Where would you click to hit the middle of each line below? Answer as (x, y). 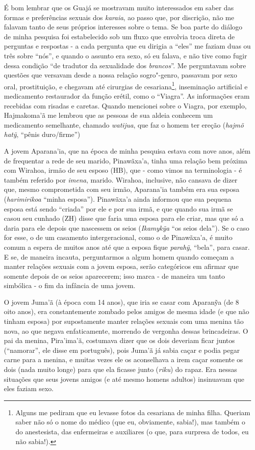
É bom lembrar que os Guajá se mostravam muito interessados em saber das (119, 7)
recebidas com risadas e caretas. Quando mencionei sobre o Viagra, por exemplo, (125, 105)
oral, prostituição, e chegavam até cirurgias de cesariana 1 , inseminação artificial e (126, 85)
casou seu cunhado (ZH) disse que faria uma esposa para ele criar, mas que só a (124, 218)
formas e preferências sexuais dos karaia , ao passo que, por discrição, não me (119, 17)
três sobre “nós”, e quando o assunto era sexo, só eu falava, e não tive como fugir (126, 55)
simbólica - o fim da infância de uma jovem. (70, 285)
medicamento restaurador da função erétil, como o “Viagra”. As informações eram (127, 96)
